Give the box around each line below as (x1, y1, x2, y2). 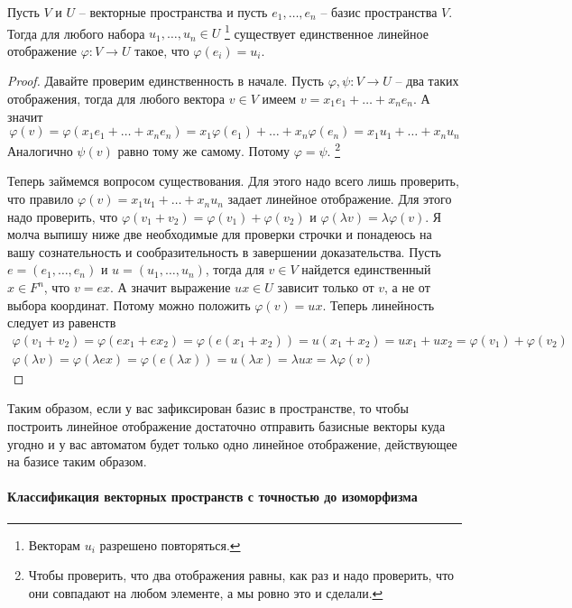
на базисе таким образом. (7, 452, 147, 471)
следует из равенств (7, 313, 116, 332)
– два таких (395, 71, 459, 90)
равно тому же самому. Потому (117, 141, 290, 160)
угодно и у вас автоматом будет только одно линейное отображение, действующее (7, 434, 457, 453)
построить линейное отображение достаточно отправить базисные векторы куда (7, 417, 446, 436)
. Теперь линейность (322, 295, 435, 314)
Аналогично (7, 141, 73, 160)
